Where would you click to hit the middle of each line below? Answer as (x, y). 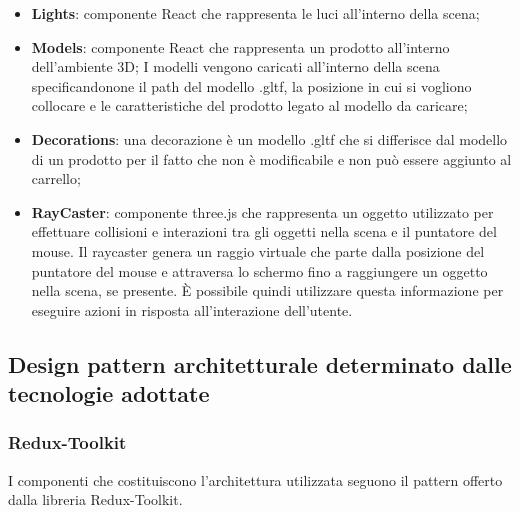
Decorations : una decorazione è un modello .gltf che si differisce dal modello (269, 138)
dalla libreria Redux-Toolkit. (95, 499)
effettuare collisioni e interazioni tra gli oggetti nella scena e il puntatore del (264, 231)
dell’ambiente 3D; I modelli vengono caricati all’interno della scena (235, 66)
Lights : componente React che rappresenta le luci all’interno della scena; (255, 13)
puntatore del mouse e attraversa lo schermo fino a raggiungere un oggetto (259, 270)
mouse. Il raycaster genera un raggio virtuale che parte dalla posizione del (258, 250)
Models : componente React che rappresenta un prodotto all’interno (240, 46)
